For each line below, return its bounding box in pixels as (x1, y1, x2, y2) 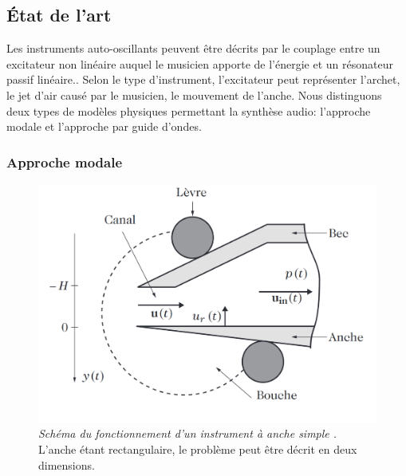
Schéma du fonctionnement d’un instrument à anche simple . (38, 425, 337, 442)
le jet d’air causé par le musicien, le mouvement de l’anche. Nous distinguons (6, 86, 382, 103)
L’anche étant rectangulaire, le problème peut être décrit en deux (38, 441, 357, 457)
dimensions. (38, 456, 95, 473)
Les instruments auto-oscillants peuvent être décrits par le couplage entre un (6, 40, 380, 57)
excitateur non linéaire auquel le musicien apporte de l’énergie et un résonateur (6, 55, 393, 72)
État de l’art (6, 2, 112, 27)
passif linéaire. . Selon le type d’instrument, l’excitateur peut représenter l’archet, (6, 71, 400, 88)
